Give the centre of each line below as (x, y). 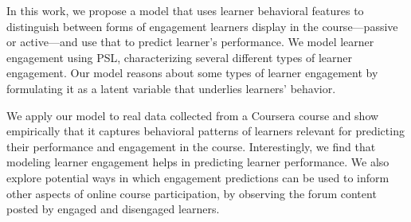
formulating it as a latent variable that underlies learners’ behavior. (171, 88)
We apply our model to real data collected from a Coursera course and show (193, 115)
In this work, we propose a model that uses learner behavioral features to (185, 10)
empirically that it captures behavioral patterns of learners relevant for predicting (205, 131)
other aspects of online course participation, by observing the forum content (192, 193)
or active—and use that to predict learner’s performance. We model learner (190, 42)
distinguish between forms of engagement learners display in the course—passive (202, 26)
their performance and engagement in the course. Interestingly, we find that (191, 146)
